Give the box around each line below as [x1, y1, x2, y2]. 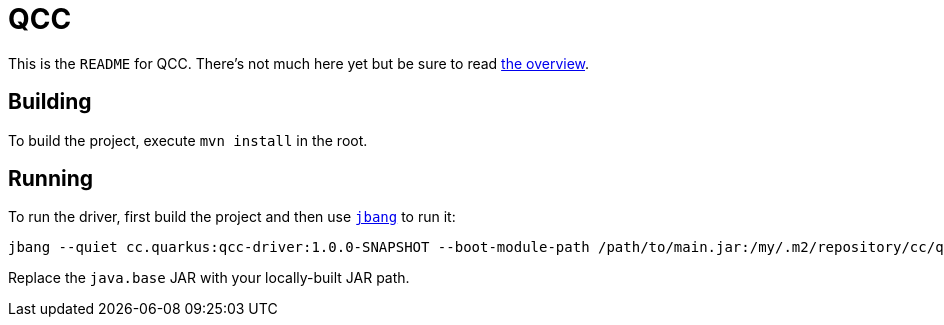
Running [8, 166, 94, 192]
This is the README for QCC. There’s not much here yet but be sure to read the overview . [8, 54, 590, 72]
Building [8, 89, 92, 115]
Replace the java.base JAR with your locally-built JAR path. [8, 269, 410, 287]
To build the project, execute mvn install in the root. [8, 131, 368, 149]
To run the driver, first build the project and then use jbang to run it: [8, 208, 456, 226]
